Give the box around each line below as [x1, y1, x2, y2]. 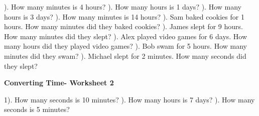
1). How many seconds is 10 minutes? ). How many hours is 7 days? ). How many [4, 94, 255, 104]
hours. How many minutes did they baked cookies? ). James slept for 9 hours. [4, 21, 243, 32]
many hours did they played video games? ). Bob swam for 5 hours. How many [4, 41, 247, 51]
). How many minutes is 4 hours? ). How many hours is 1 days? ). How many [4, 2, 241, 12]
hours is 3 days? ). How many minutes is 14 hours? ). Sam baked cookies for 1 [4, 11, 244, 22]
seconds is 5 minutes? [4, 104, 70, 114]
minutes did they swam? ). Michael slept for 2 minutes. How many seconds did [4, 50, 246, 61]
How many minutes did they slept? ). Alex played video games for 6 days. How [4, 31, 247, 41]
